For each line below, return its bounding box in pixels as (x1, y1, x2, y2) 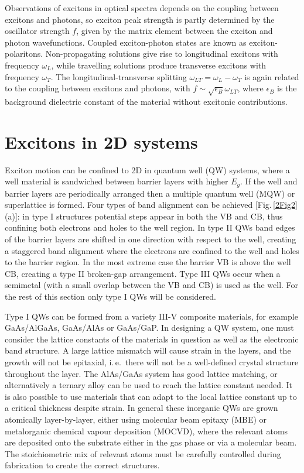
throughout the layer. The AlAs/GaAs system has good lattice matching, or (5, 367, 278, 379)
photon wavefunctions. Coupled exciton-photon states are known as (5, 36, 247, 48)
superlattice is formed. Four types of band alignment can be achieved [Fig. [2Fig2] (5, 198, 298, 211)
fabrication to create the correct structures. (5, 459, 160, 471)
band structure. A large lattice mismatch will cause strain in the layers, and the (5, 344, 291, 357)
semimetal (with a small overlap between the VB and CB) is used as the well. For (5, 279, 299, 291)
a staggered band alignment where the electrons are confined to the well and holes (5, 244, 299, 256)
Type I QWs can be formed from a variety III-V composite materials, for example (5, 310, 298, 322)
